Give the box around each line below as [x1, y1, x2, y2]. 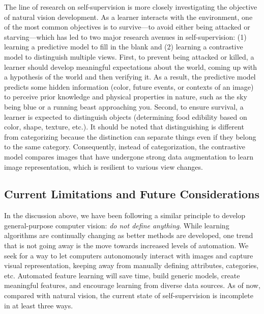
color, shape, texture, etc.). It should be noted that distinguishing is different [4, 121, 244, 132]
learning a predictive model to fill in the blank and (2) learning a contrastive [4, 41, 243, 52]
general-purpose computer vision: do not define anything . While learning [4, 220, 229, 230]
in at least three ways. [4, 300, 73, 310]
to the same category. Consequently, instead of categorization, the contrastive [4, 141, 246, 152]
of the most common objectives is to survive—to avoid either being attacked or [4, 21, 250, 32]
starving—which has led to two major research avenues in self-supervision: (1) [4, 31, 247, 42]
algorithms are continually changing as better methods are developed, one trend [4, 230, 253, 241]
